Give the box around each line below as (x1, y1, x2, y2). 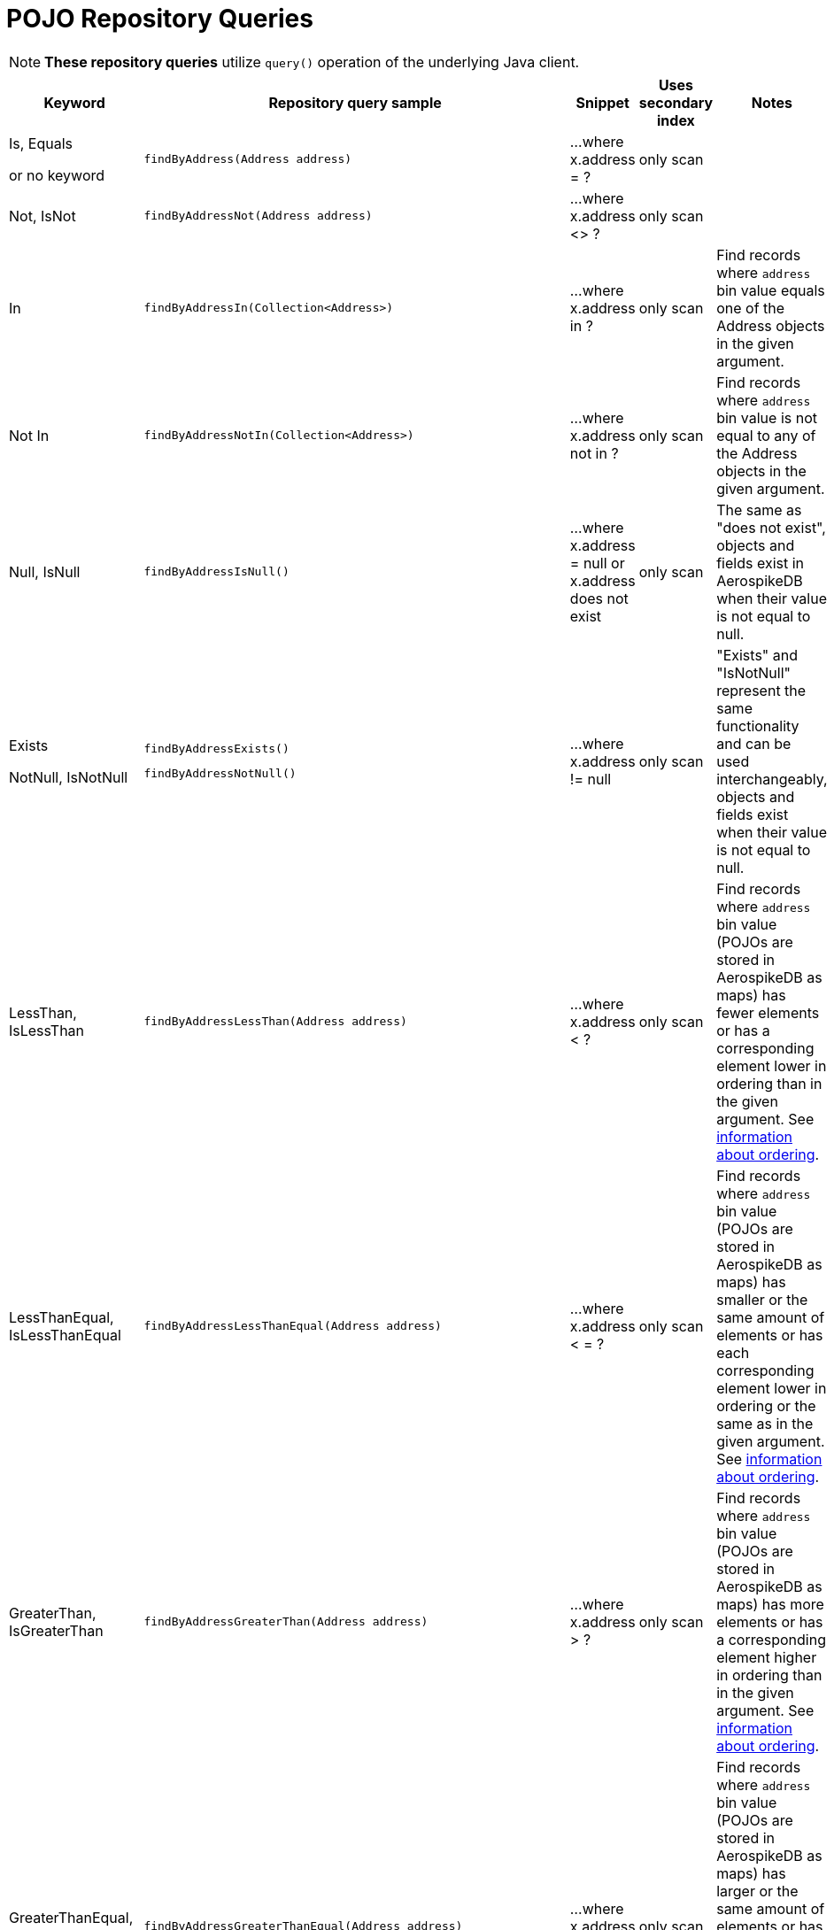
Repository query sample (268, 93, 442, 112)
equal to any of (716, 426, 816, 444)
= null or (569, 553, 625, 572)
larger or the (716, 1881, 799, 1900)
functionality (716, 716, 799, 735)
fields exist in (716, 553, 805, 572)
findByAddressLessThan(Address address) (143, 1015, 407, 1029)
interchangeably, (716, 769, 828, 788)
